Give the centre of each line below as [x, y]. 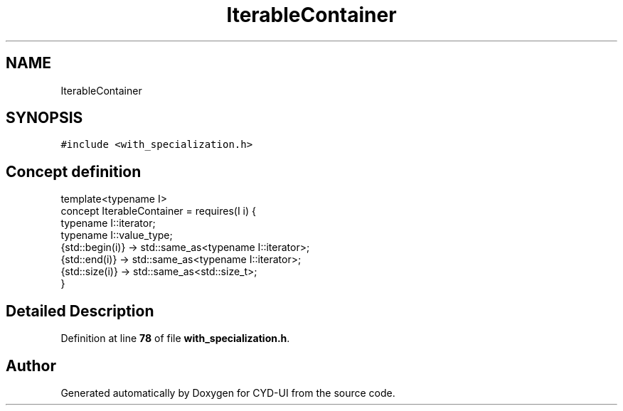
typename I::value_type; [117, 235]
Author [31, 365]
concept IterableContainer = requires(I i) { [159, 211]
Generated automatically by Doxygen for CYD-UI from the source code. [228, 393]
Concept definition [74, 171]
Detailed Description [80, 311]
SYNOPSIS [44, 118]
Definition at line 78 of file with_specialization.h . [175, 338]
